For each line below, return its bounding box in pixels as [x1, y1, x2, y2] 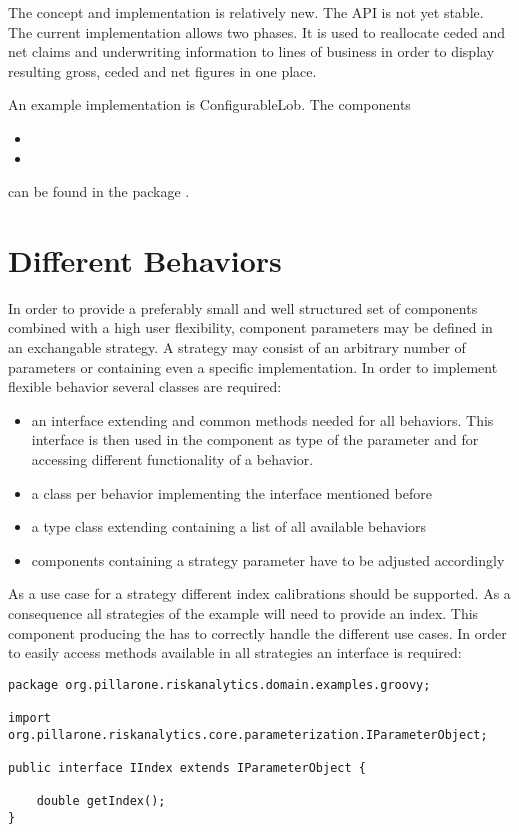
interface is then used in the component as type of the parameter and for [31, 429, 479, 450]
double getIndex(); [36, 794, 166, 809]
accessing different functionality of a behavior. [31, 449, 314, 470]
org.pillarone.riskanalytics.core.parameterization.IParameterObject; [8, 727, 488, 742]
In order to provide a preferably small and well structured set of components [8, 297, 478, 318]
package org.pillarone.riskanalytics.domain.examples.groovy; [8, 677, 431, 692]
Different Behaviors [8, 239, 282, 280]
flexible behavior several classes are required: [8, 376, 282, 397]
